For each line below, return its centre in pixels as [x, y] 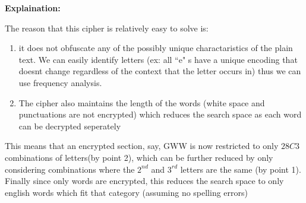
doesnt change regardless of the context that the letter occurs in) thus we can [160, 71]
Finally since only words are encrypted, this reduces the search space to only [144, 181]
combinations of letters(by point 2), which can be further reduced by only [139, 157]
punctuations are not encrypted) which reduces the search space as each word [160, 114]
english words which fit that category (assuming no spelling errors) [126, 192]
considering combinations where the [70, 169]
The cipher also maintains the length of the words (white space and [142, 102]
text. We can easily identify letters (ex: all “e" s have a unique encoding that [158, 59]
